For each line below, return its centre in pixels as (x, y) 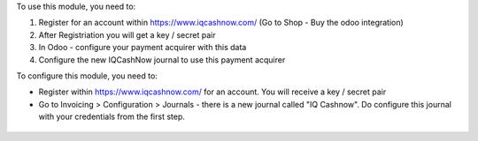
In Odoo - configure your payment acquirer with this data (143, 48)
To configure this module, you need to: (87, 76)
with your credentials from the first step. (112, 117)
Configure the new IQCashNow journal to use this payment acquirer (162, 59)
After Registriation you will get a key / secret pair (127, 34)
